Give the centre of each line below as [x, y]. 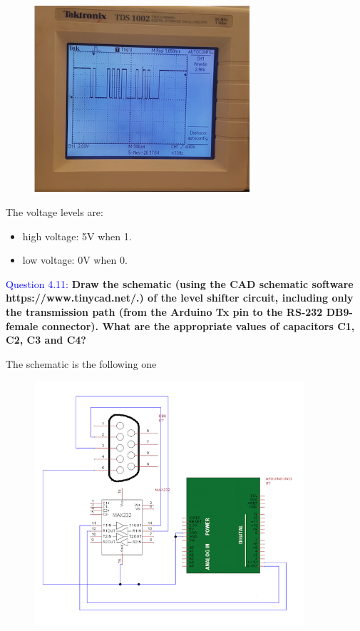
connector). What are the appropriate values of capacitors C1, [198, 325]
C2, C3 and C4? [46, 340]
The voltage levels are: [55, 211]
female [22, 325]
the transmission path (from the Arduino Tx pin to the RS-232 [164, 311]
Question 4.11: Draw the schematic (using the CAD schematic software [180, 283]
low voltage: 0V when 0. [75, 260]
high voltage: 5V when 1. [77, 236]
